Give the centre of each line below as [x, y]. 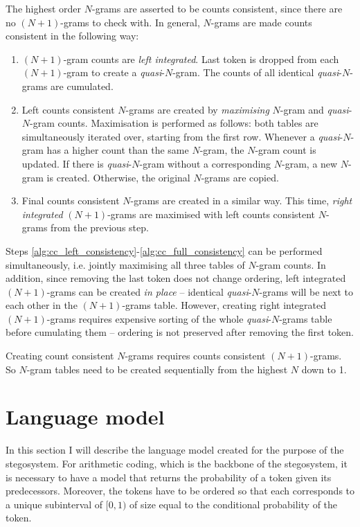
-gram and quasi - [316, 109]
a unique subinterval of [54, 504]
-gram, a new [310, 163]
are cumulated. [82, 86]
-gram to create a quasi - [114, 72]
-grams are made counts [261, 22]
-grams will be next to [306, 291]
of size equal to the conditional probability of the [234, 504]
